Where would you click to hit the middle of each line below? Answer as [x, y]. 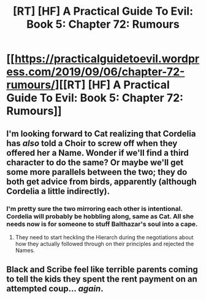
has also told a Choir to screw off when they [92, 143]
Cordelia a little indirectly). [58, 191]
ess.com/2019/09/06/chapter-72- [96, 72]
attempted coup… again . [55, 289]
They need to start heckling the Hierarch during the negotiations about [104, 237]
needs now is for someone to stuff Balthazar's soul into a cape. [102, 224]
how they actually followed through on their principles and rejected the [105, 244]
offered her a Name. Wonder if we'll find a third [97, 152]
